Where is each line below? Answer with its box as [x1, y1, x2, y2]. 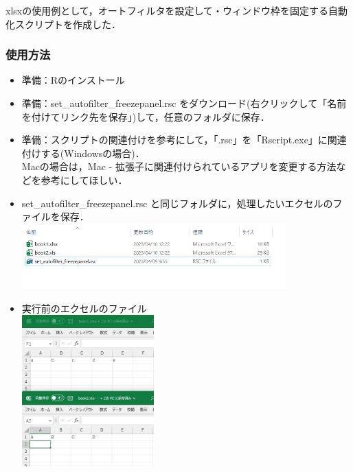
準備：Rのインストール [21, 73, 125, 87]
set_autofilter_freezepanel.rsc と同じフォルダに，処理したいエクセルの [21, 196, 333, 210]
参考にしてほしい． [41, 172, 128, 187]
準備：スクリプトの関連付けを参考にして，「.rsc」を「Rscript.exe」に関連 [21, 132, 347, 147]
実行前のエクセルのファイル [21, 300, 147, 315]
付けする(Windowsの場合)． [21, 145, 145, 160]
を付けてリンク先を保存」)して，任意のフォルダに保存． [21, 109, 270, 123]
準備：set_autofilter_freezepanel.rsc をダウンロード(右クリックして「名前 [21, 96, 347, 110]
